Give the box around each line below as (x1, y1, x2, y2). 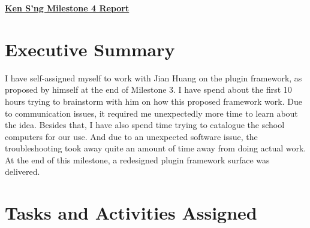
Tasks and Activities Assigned (5, 200, 257, 225)
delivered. (5, 165, 40, 178)
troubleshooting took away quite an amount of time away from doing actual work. (5, 142, 306, 154)
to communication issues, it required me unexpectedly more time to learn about (5, 107, 298, 119)
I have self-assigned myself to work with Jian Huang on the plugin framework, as (5, 71, 302, 84)
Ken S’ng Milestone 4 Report (5, 2, 130, 14)
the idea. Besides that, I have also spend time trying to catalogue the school (5, 118, 285, 131)
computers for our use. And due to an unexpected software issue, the (5, 130, 258, 142)
